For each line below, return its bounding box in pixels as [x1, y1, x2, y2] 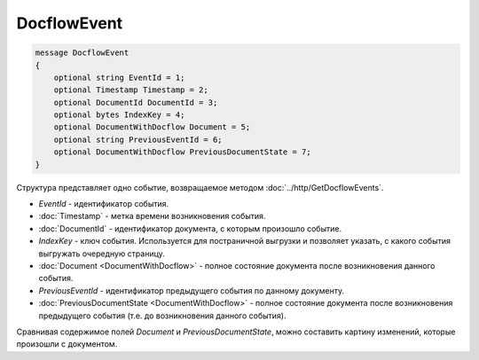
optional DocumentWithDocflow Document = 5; [53, 122, 251, 132]
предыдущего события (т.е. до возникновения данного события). [38, 310, 287, 321]
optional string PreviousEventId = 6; [53, 134, 223, 145]
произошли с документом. [16, 339, 118, 349]
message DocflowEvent [35, 48, 130, 58]
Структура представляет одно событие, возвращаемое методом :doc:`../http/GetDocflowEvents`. [16, 182, 384, 192]
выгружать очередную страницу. [38, 248, 166, 259]
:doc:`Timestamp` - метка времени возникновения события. [38, 211, 266, 222]
